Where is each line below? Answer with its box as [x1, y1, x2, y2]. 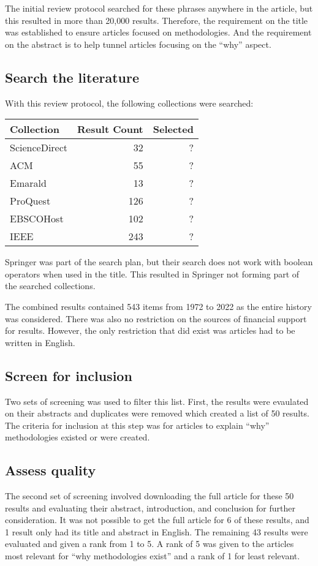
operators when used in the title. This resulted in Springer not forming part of [5, 267, 300, 280]
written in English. [5, 336, 75, 349]
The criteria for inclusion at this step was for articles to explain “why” [5, 418, 270, 431]
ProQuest [10, 194, 51, 208]
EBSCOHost [10, 211, 64, 226]
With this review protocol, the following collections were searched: [5, 96, 254, 109]
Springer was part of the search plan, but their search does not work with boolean [5, 255, 313, 268]
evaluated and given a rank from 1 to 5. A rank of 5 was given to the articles [5, 537, 294, 550]
